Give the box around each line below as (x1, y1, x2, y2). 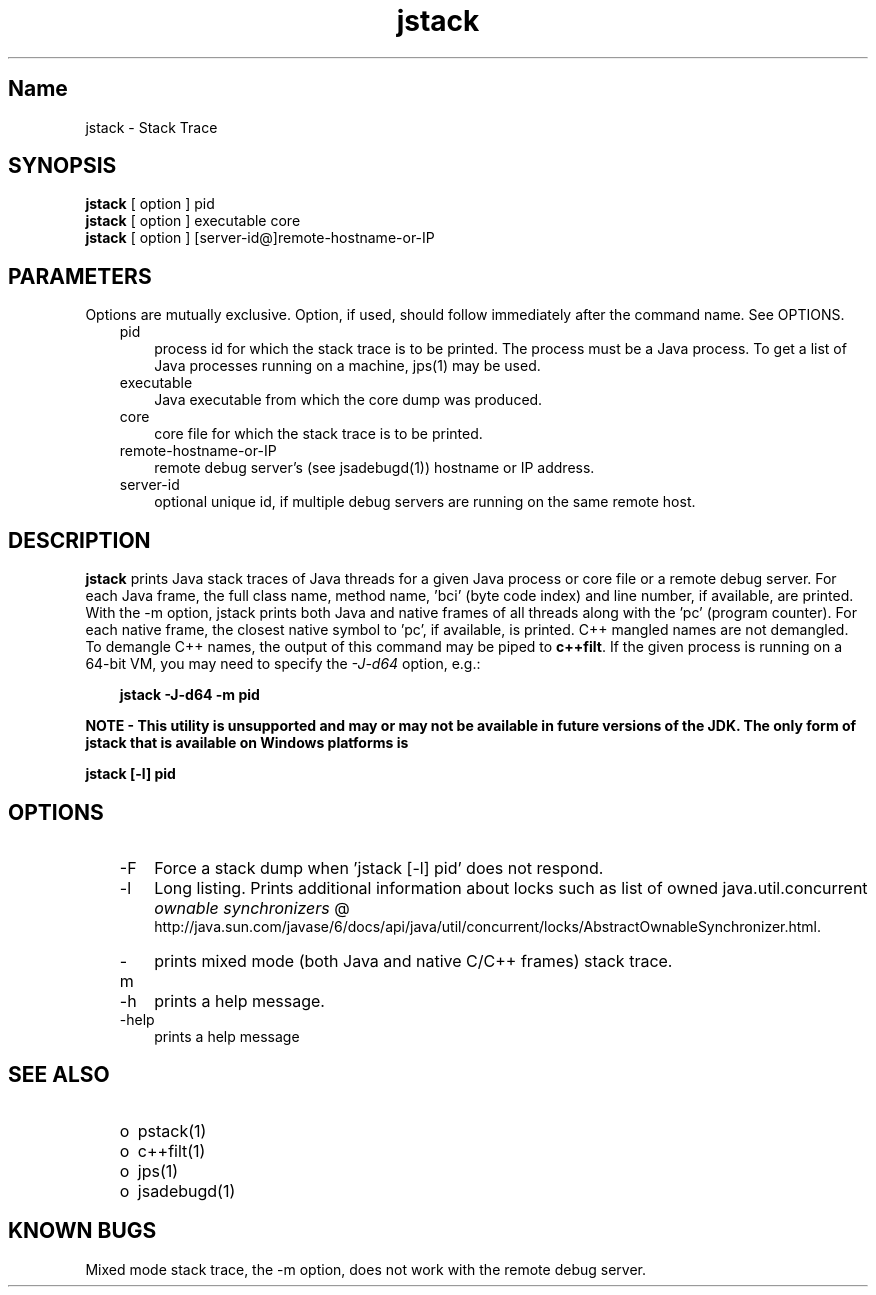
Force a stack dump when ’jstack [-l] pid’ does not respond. (154, 857, 604, 878)
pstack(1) (137, 1120, 207, 1141)
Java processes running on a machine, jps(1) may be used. (154, 357, 541, 375)
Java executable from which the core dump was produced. (154, 391, 543, 409)
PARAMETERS (8, 263, 152, 289)
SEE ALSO (8, 1062, 110, 1088)
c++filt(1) (137, 1140, 206, 1161)
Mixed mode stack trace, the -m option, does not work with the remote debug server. (85, 1260, 646, 1278)
